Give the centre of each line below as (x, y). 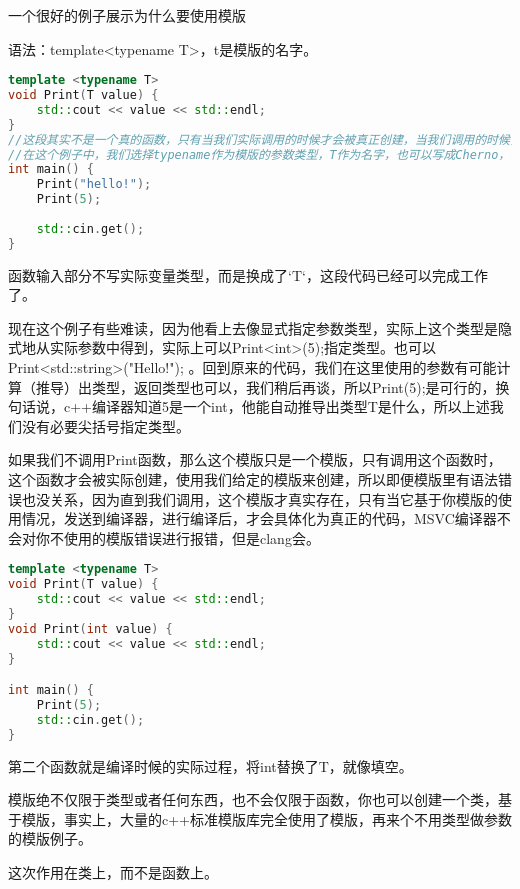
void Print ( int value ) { (90, 628)
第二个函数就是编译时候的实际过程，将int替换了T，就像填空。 (210, 765)
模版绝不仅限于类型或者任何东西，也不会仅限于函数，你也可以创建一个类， (253, 799)
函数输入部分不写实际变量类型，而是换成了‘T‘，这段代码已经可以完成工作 (248, 274)
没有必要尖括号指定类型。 (105, 425)
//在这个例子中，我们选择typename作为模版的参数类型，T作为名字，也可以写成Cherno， (259, 154)
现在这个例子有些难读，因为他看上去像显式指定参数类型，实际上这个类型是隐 (260, 327)
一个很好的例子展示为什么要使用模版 (127, 15)
